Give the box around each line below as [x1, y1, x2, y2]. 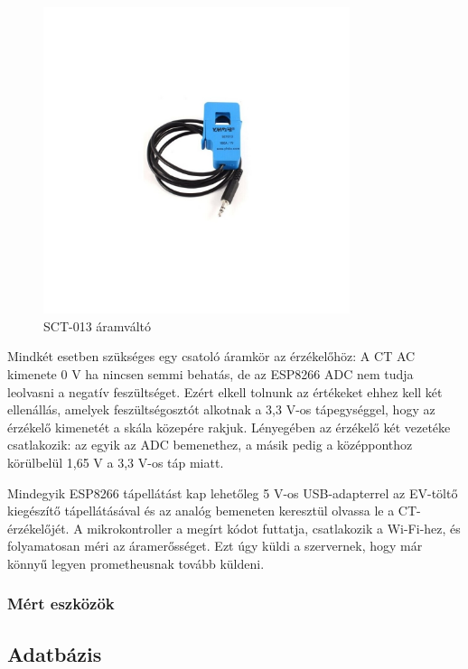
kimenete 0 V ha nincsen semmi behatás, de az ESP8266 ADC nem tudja [7, 364, 414, 383]
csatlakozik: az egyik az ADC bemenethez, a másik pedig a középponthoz [7, 435, 413, 454]
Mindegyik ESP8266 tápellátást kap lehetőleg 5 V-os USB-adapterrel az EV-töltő [7, 483, 458, 502]
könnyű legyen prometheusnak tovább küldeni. [7, 553, 265, 572]
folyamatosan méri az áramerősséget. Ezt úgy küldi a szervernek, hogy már [7, 536, 423, 555]
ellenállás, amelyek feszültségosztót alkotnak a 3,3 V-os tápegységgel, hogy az [7, 400, 435, 419]
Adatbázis [7, 639, 102, 667]
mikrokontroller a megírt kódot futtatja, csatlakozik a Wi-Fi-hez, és [87, 518, 461, 537]
